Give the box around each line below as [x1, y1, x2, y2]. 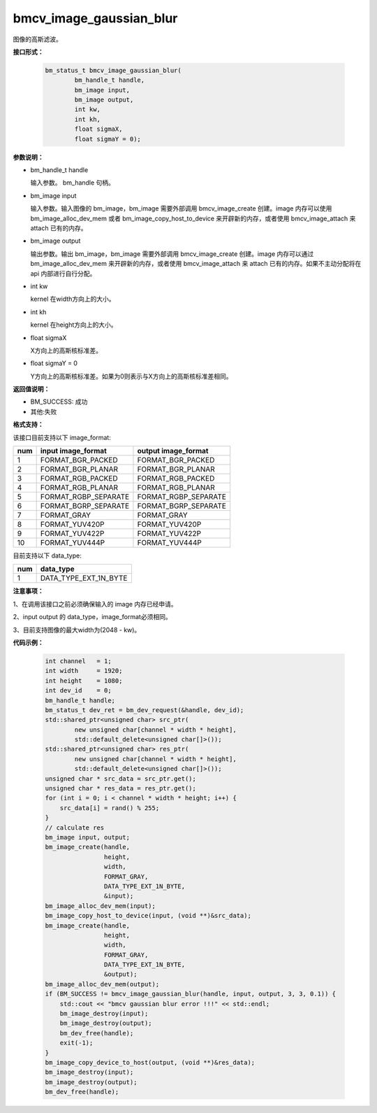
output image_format [137, 446, 209, 456]
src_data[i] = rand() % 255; [59, 804, 160, 811]
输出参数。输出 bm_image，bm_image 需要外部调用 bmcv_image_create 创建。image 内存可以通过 [30, 249, 314, 258]
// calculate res [45, 823, 105, 832]
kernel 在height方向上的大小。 [30, 320, 118, 329]
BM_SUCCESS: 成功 [30, 397, 88, 406]
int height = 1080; [45, 676, 123, 685]
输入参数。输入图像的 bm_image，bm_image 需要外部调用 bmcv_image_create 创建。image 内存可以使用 [30, 204, 332, 213]
